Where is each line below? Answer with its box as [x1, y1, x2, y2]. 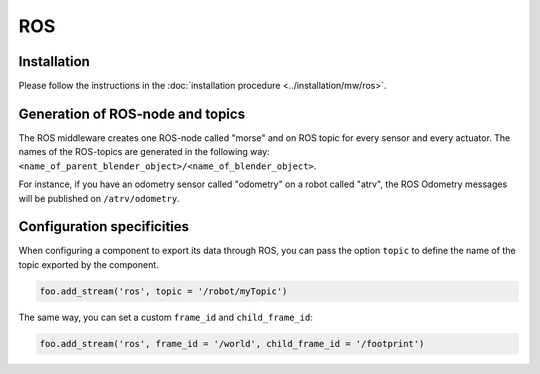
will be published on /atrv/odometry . [18, 192, 180, 204]
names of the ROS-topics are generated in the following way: [18, 146, 270, 158]
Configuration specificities [18, 218, 190, 235]
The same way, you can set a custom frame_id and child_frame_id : [18, 311, 314, 323]
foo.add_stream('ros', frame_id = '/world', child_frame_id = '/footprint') [39, 338, 425, 349]
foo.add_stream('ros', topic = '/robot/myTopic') [39, 285, 288, 297]
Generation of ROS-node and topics [18, 105, 245, 122]
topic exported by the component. [18, 258, 159, 270]
